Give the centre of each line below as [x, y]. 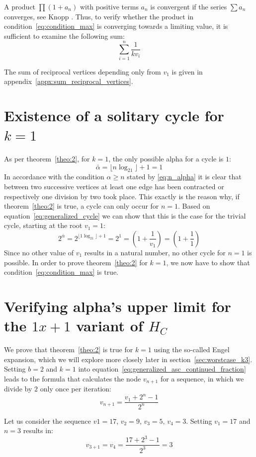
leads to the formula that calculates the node [73, 378]
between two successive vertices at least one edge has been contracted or [114, 186]
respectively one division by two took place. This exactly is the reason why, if [122, 196]
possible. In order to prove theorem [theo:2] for [76, 262]
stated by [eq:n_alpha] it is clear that [184, 177]
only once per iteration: [76, 389]
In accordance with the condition [54, 177]
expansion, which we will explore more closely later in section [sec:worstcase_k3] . [128, 359]
